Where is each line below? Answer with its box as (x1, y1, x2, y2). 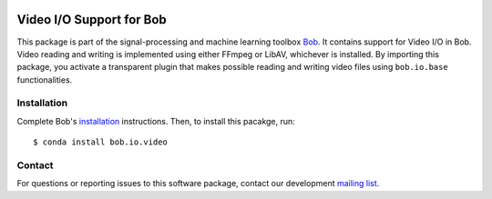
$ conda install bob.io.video (33, 137, 169, 147)
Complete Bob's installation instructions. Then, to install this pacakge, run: (16, 115, 295, 126)
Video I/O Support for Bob (16, 12, 168, 27)
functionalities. (16, 74, 73, 85)
